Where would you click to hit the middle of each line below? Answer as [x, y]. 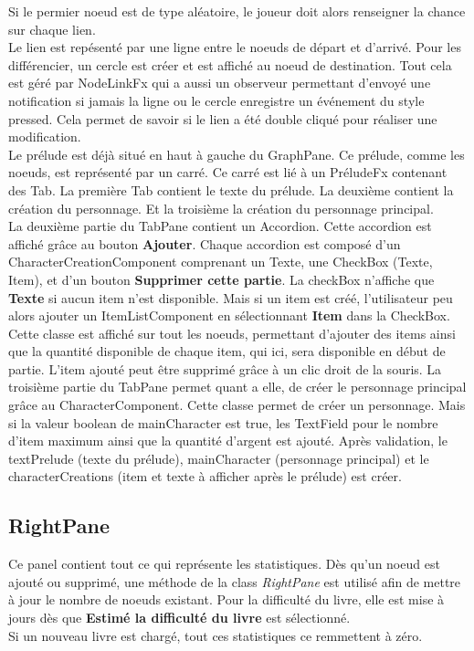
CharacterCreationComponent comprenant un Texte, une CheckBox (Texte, [221, 262]
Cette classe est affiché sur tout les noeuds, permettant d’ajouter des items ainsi [232, 333]
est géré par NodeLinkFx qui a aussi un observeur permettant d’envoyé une [220, 83]
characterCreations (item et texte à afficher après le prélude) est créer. [205, 476]
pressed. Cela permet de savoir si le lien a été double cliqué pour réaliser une [223, 118]
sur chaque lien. [52, 29]
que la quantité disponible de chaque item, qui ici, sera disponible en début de [227, 351]
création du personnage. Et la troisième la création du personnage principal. [221, 208]
